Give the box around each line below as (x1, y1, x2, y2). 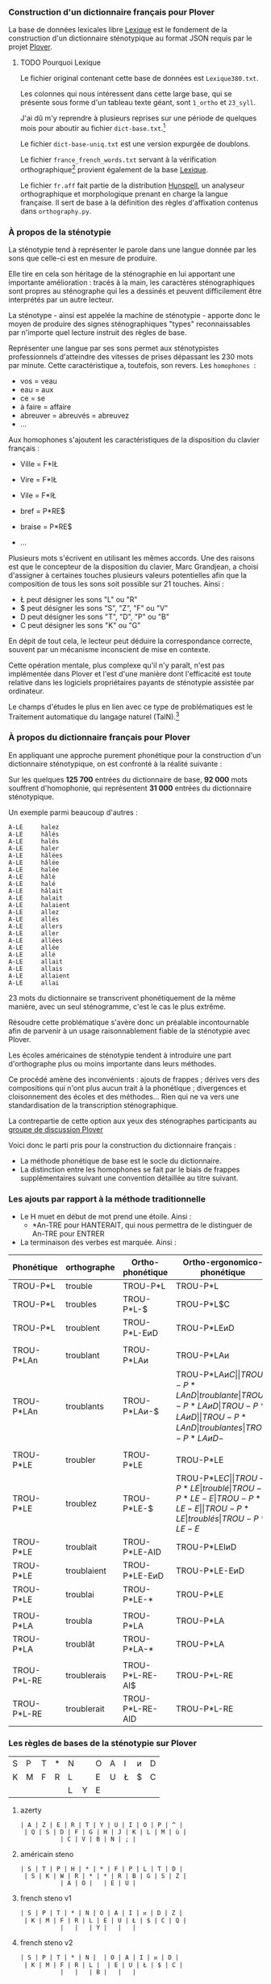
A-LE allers (8, 922, 63, 931)
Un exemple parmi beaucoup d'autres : (8, 808, 139, 817)
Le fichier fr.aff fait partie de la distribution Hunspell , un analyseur (19, 180, 244, 190)
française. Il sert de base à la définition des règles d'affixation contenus (19, 197, 259, 207)
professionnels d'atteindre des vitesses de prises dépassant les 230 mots (8, 351, 254, 362)
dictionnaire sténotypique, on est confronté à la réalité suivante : (8, 759, 223, 769)
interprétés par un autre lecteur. (8, 295, 115, 304)
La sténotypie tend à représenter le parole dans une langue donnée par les (8, 244, 256, 254)
